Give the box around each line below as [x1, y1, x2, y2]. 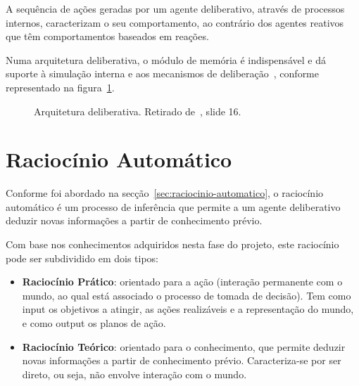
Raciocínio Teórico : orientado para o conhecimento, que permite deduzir [22, 339, 346, 354]
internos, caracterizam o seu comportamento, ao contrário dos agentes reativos [6, 15, 344, 30]
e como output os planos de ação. [22, 316, 166, 330]
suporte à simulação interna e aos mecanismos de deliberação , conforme [6, 66, 320, 81]
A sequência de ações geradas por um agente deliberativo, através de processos [6, 1, 345, 15]
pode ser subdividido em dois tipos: [6, 250, 158, 265]
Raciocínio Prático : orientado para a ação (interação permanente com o [22, 274, 343, 289]
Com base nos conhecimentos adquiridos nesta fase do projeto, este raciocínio [6, 237, 339, 252]
